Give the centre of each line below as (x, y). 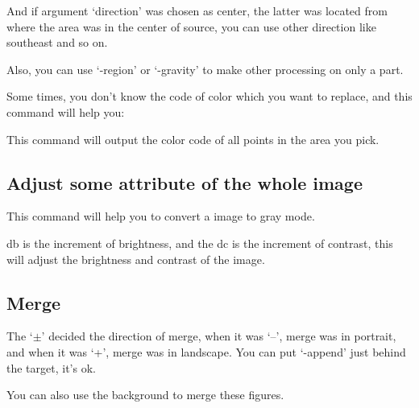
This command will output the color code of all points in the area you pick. (193, 139)
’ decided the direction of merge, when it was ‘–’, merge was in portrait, (219, 336)
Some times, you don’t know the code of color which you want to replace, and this (209, 96)
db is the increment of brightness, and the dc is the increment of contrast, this (200, 243)
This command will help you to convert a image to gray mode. (161, 216)
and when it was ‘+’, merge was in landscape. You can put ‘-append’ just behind (206, 351)
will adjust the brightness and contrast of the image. (136, 259)
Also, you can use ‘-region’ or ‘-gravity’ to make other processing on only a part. (205, 69)
